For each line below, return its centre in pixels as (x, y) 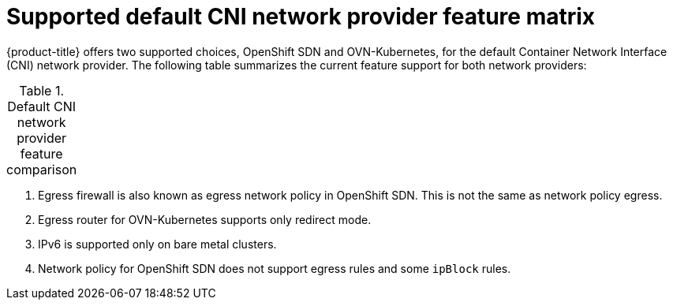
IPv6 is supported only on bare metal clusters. (157, 244)
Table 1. (41, 90)
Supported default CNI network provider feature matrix (301, 17)
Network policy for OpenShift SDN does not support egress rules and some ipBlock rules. (275, 268)
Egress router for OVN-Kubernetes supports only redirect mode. (205, 219)
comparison (42, 169)
